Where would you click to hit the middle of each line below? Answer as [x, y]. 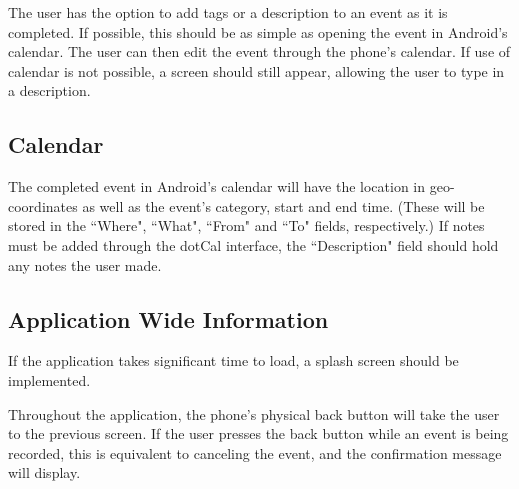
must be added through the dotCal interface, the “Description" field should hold [253, 244]
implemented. [49, 379]
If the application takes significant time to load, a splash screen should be [233, 360]
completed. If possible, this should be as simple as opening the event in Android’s [258, 31]
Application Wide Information [168, 318]
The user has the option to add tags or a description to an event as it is [228, 12]
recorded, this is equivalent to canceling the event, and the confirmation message [255, 452]
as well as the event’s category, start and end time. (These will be [283, 205]
